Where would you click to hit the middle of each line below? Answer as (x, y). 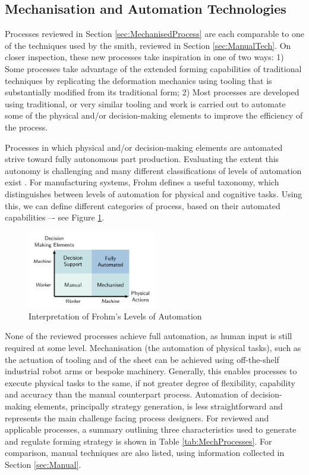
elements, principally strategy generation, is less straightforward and (158, 406)
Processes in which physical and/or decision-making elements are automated (144, 147)
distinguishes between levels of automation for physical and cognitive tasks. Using (154, 193)
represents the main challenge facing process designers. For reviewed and (137, 417)
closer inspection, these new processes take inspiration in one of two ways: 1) (144, 57)
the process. (26, 127)
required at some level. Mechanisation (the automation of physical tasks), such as (153, 348)
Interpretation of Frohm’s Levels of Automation (115, 316)
